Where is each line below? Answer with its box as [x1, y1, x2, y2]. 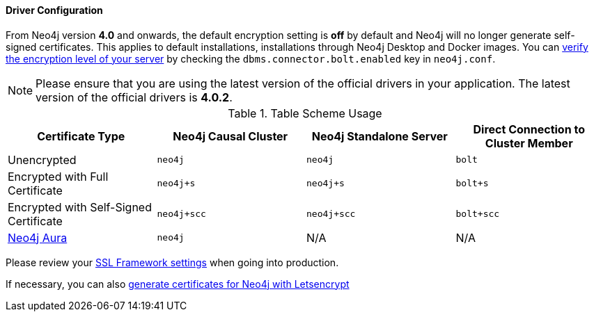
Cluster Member [485, 136, 573, 150]
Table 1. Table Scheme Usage [228, 106, 382, 120]
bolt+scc [455, 209, 500, 220]
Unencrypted [8, 152, 77, 167]
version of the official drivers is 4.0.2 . [36, 90, 233, 104]
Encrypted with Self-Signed [8, 200, 152, 214]
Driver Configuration [6, 4, 103, 16]
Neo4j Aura [8, 230, 68, 245]
